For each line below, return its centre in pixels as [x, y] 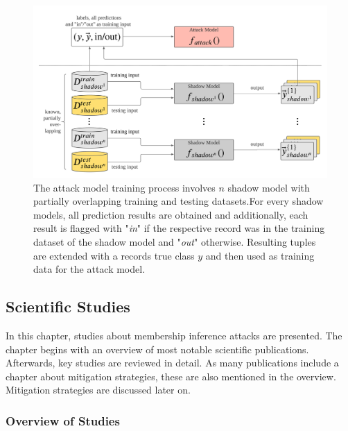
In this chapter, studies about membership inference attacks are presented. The [174, 335]
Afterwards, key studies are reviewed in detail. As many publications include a [172, 363]
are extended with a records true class [114, 255]
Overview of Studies [63, 420]
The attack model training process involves [124, 187]
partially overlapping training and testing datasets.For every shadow [179, 201]
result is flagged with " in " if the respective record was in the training [179, 228]
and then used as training [260, 255]
